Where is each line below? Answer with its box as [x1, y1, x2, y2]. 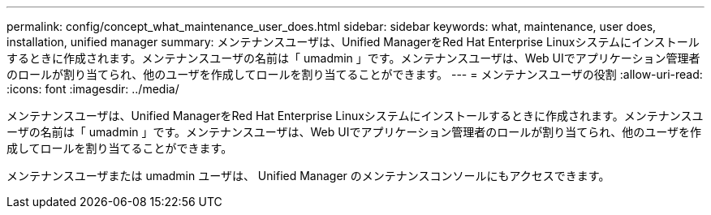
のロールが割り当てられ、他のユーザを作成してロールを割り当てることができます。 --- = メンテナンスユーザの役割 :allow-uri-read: [6, 67, 703, 81]
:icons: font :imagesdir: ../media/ [6, 82, 179, 96]
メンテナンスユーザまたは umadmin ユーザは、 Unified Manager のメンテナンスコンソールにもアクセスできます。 [6, 169, 610, 183]
